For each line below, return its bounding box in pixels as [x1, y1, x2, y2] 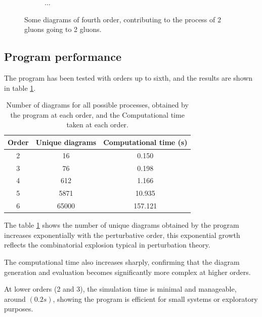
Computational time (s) [103, 136, 188, 147]
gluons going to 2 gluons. [24, 24, 102, 34]
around [4, 293, 26, 304]
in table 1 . [4, 82, 36, 93]
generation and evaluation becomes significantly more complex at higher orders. [4, 266, 251, 277]
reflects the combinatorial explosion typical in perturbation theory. [4, 239, 210, 250]
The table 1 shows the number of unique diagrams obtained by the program [4, 220, 239, 230]
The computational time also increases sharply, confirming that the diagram [4, 257, 240, 267]
